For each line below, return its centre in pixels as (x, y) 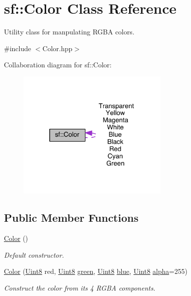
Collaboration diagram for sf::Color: (58, 65)
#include (18, 48)
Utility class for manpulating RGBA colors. (69, 32)
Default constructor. (34, 254)
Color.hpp (57, 48)
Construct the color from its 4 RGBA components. (80, 287)
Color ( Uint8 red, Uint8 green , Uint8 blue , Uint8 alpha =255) (96, 271)
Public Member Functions (71, 218)
